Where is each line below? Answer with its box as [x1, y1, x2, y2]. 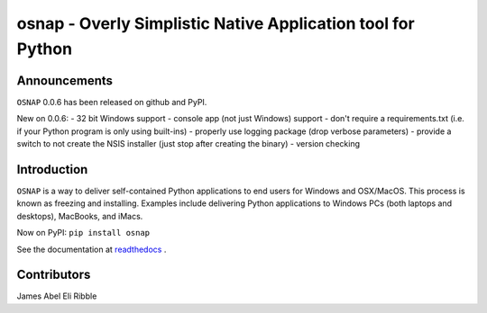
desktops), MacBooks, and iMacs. [16, 210, 143, 221]
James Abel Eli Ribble [16, 291, 97, 301]
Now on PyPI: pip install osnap [16, 228, 151, 238]
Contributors [16, 267, 91, 282]
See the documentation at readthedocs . [16, 244, 167, 255]
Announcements [16, 73, 113, 88]
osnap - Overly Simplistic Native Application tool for [16, 13, 415, 33]
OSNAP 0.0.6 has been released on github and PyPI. [16, 96, 207, 107]
